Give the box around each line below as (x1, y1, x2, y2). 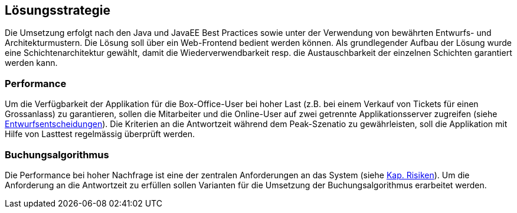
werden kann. (5, 58, 58, 68)
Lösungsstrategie (5, 3, 111, 18)
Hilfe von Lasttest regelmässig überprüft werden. (5, 129, 195, 139)
